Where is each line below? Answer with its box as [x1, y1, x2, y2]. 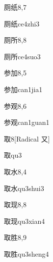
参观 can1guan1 [4, 117, 50, 127]
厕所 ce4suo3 [4, 51, 41, 61]
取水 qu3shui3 [4, 183, 44, 193]
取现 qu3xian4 [4, 215, 45, 226]
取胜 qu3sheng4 [4, 248, 49, 259]
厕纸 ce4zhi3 [4, 18, 40, 28]
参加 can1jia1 [4, 84, 43, 94]
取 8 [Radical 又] [4, 133, 50, 143]
